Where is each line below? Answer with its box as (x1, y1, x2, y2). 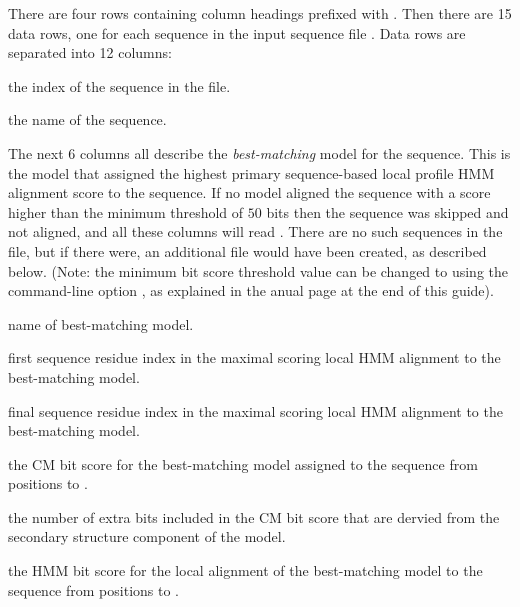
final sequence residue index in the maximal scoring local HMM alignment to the (8, 400, 503, 421)
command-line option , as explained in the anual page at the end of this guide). (8, 280, 494, 301)
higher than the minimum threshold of (8, 201, 244, 222)
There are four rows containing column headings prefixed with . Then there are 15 (8, 3, 512, 23)
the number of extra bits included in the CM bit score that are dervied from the (8, 506, 500, 527)
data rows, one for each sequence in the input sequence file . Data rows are (8, 22, 466, 43)
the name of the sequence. (8, 109, 167, 130)
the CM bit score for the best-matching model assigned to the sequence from (8, 453, 478, 474)
